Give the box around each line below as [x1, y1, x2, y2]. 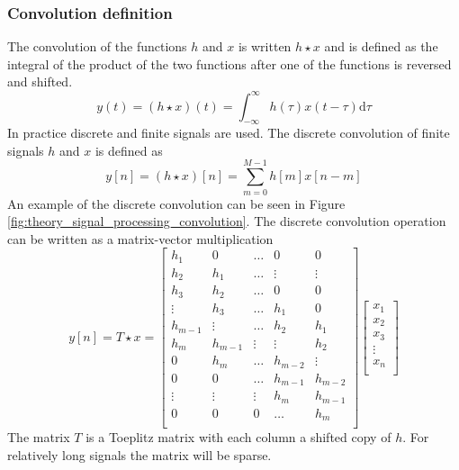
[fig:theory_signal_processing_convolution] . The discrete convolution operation [7, 212, 446, 230]
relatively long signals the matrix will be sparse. [7, 445, 272, 464]
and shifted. [7, 72, 73, 91]
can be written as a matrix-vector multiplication [7, 229, 274, 248]
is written [238, 37, 292, 56]
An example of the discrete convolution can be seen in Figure [7, 194, 346, 212]
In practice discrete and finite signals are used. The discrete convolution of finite [7, 123, 450, 142]
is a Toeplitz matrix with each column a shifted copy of [85, 428, 391, 447]
